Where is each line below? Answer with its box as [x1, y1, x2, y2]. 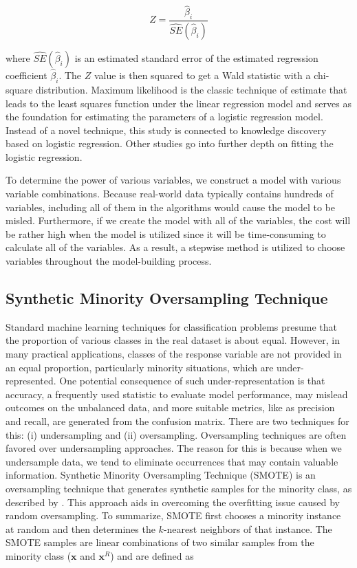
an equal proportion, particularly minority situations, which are [6, 360, 274, 374]
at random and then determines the [6, 521, 155, 536]
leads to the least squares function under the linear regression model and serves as [6, 96, 351, 110]
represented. [6, 373, 56, 388]
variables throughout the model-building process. [6, 254, 212, 268]
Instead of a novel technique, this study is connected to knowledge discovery [6, 122, 327, 137]
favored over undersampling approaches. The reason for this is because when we [6, 441, 342, 455]
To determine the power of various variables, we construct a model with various [6, 173, 341, 187]
